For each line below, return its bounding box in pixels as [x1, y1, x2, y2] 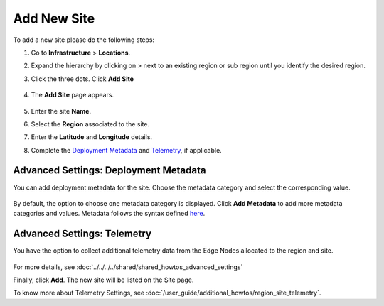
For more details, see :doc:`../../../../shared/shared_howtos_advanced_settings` [13, 263, 243, 271]
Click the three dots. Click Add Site [31, 75, 134, 83]
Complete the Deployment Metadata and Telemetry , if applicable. [31, 146, 222, 154]
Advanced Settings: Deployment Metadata [13, 164, 206, 177]
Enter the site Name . [31, 106, 92, 115]
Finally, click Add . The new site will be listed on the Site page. [13, 275, 194, 284]
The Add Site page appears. [31, 91, 114, 99]
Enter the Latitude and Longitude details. [31, 133, 153, 141]
